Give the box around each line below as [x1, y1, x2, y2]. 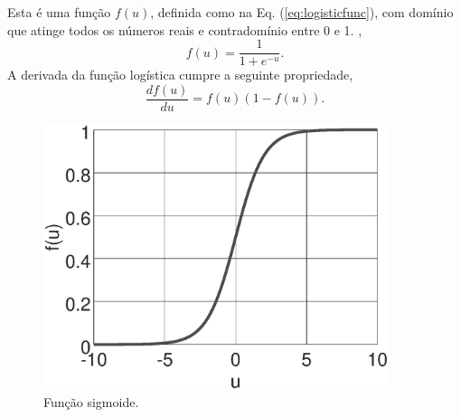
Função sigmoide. [43, 393, 139, 412]
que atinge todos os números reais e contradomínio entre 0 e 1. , [7, 20, 362, 39]
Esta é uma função [7, 3, 111, 21]
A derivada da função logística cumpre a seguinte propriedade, [7, 65, 353, 84]
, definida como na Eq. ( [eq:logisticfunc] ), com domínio [150, 3, 454, 21]
